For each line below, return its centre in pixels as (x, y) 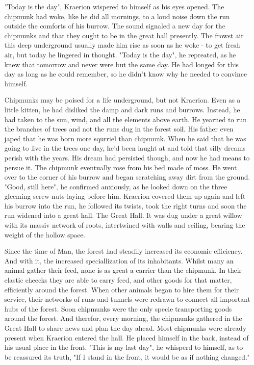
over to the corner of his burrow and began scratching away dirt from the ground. (127, 177)
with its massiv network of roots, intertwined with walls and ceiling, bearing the (125, 225)
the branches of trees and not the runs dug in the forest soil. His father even (119, 129)
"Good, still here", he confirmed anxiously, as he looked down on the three (116, 186)
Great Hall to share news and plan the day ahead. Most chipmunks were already (126, 328)
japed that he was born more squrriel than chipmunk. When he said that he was (125, 138)
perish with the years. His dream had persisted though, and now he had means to (127, 157)
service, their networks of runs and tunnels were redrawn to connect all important (127, 299)
